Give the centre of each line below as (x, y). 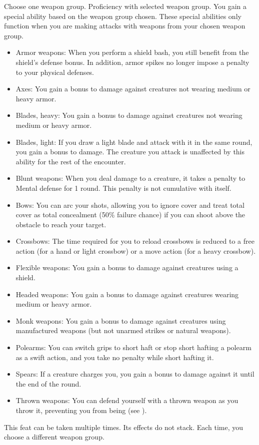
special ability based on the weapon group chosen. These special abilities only (123, 16)
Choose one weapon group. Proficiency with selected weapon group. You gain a (125, 6)
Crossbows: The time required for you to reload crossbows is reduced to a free (135, 241)
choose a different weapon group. (54, 437)
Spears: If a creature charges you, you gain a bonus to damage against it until (135, 374)
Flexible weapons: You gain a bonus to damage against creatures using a (127, 267)
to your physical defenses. (55, 72)
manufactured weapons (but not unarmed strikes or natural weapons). (123, 330)
